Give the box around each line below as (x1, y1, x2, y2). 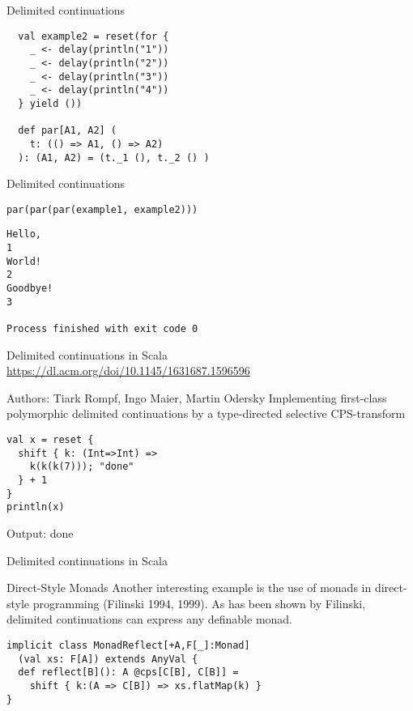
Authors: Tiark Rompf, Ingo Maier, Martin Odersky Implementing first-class (6, 389, 387, 406)
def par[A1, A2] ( (18, 125, 117, 137)
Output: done (6, 524, 74, 541)
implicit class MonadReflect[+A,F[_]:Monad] (6, 639, 250, 651)
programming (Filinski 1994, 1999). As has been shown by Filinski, (32, 594, 366, 611)
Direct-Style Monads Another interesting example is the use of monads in (6, 579, 372, 596)
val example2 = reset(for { (18, 30, 169, 42)
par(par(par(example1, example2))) (6, 203, 198, 215)
